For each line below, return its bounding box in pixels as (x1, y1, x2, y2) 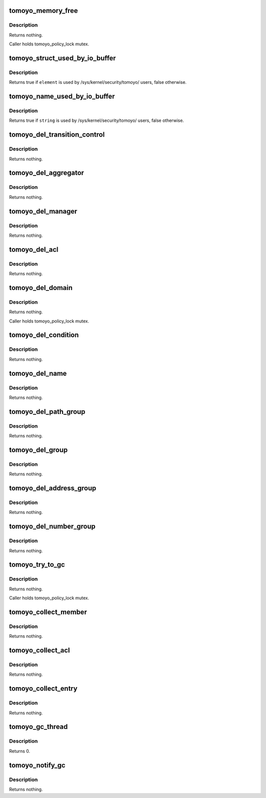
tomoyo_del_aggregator (9, 169, 84, 177)
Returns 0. (9, 748, 31, 754)
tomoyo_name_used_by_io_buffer (9, 92, 115, 101)
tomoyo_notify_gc (9, 761, 66, 769)
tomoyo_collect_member (9, 608, 87, 616)
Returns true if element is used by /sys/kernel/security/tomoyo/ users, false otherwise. (9, 79, 187, 85)
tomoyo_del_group (9, 445, 68, 454)
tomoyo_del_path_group (9, 407, 86, 416)
